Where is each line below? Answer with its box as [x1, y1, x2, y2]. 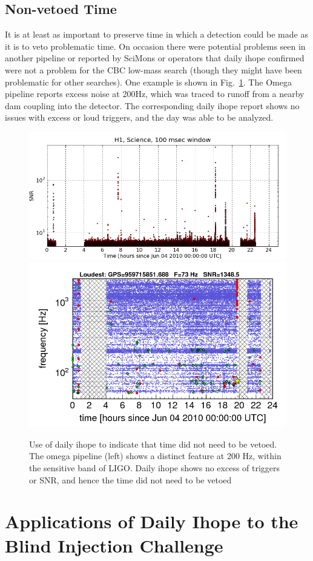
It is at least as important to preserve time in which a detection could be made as [5, 28, 308, 41]
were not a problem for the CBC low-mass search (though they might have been [5, 63, 302, 76]
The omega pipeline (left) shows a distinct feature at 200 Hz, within [29, 449, 282, 462]
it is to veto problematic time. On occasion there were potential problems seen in [5, 39, 306, 52]
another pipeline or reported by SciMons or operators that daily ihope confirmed [5, 52, 305, 64]
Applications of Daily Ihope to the [5, 509, 298, 534]
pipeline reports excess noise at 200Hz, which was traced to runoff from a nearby [5, 87, 305, 100]
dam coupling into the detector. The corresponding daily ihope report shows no [5, 99, 300, 112]
